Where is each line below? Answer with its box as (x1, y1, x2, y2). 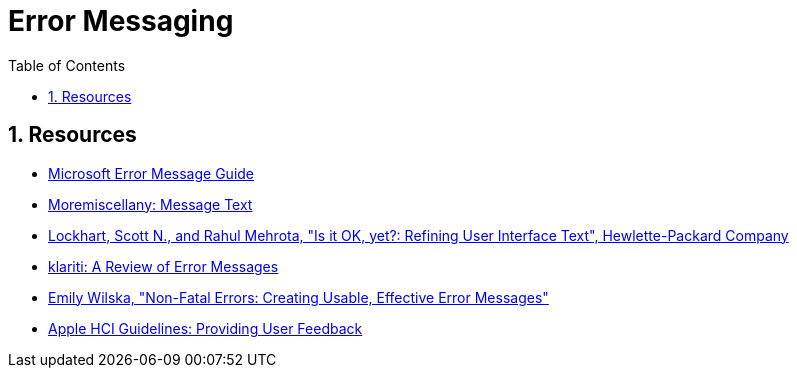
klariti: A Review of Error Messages (48, 257, 279, 275)
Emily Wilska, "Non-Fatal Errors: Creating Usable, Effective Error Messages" (48, 288, 549, 306)
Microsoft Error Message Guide (48, 164, 255, 182)
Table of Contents (8, 56, 126, 74)
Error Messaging (8, 4, 234, 38)
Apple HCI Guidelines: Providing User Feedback (48, 319, 363, 337)
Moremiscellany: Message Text (48, 195, 253, 213)
